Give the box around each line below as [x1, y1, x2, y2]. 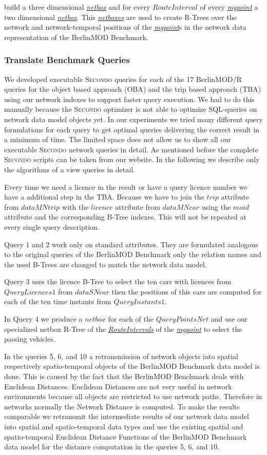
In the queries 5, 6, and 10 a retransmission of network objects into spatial [4, 350, 238, 361]
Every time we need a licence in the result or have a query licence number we [4, 181, 247, 192]
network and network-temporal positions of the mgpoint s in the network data [4, 22, 246, 32]
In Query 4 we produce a [4, 313, 83, 324]
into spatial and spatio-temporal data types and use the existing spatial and [4, 421, 243, 431]
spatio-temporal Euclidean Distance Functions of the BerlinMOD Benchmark [4, 431, 247, 442]
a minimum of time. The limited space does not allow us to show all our [4, 134, 231, 145]
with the [62, 201, 89, 212]
